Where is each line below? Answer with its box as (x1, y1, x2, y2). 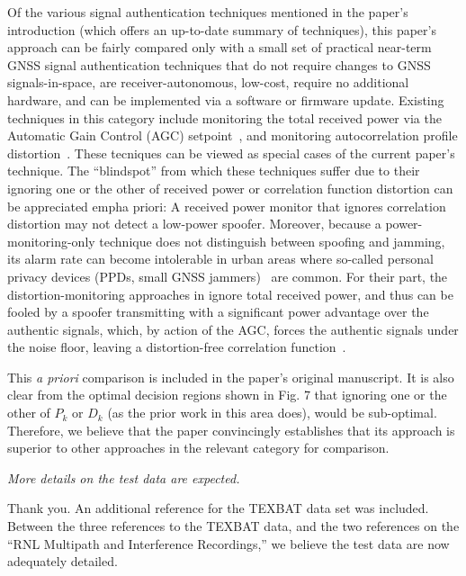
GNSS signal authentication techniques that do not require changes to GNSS (7, 55, 431, 74)
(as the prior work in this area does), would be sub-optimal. (107, 403, 437, 422)
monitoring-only (7, 231, 95, 250)
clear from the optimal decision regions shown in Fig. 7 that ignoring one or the (7, 385, 447, 404)
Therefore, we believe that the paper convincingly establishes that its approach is (7, 420, 455, 439)
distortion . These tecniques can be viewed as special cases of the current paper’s (7, 143, 455, 162)
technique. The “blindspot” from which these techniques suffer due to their (7, 161, 420, 180)
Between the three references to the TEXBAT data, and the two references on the (7, 517, 460, 535)
